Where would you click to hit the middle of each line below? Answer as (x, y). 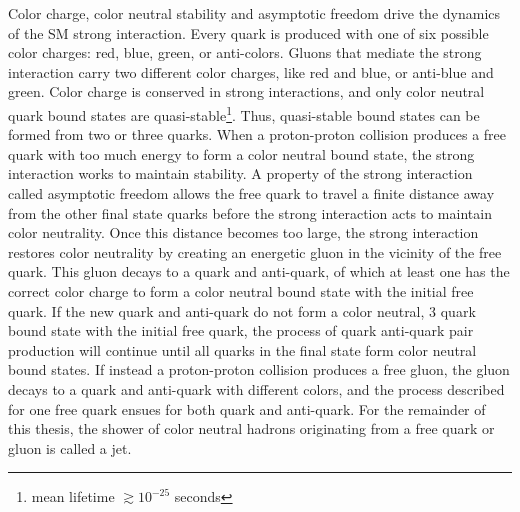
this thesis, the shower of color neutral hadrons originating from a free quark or (251, 428)
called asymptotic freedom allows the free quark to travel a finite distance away (251, 193)
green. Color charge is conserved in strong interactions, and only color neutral (246, 91)
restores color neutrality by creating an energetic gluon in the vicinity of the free (255, 251)
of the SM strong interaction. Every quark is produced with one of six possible (248, 32)
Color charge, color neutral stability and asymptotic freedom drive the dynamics (254, 13)
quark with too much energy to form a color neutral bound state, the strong (241, 153)
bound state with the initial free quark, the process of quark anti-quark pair (241, 330)
